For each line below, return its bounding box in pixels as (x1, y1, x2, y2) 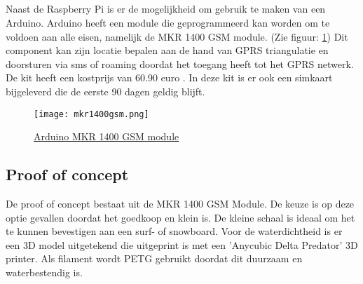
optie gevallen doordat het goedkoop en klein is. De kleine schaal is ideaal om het (6, 210, 355, 224)
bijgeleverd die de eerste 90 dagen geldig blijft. (6, 83, 205, 98)
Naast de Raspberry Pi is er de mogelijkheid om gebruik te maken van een (6, 1, 326, 16)
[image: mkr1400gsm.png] (34, 109, 149, 119)
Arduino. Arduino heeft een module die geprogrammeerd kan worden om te (6, 15, 330, 29)
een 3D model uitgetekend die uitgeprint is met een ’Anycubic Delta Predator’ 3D (6, 237, 358, 252)
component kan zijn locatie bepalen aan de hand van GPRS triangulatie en (6, 43, 329, 58)
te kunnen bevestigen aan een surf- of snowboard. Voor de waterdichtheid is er (6, 224, 343, 238)
